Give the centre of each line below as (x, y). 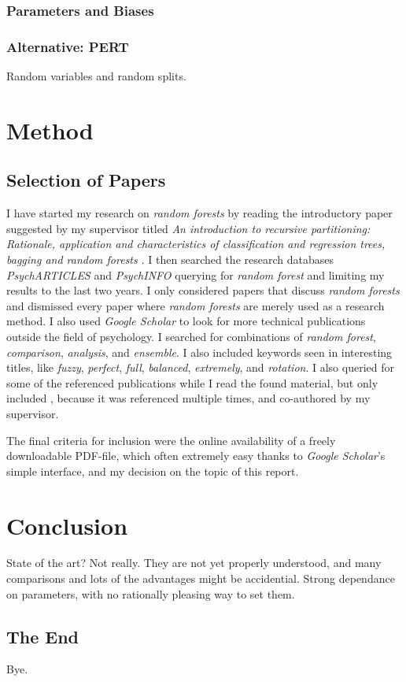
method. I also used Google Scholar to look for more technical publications (186, 321)
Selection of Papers (86, 180)
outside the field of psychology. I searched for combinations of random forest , (191, 336)
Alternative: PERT (68, 46)
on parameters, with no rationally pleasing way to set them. (151, 593)
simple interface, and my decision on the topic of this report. (153, 471)
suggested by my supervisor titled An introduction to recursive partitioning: (188, 228)
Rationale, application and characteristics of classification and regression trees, (196, 244)
